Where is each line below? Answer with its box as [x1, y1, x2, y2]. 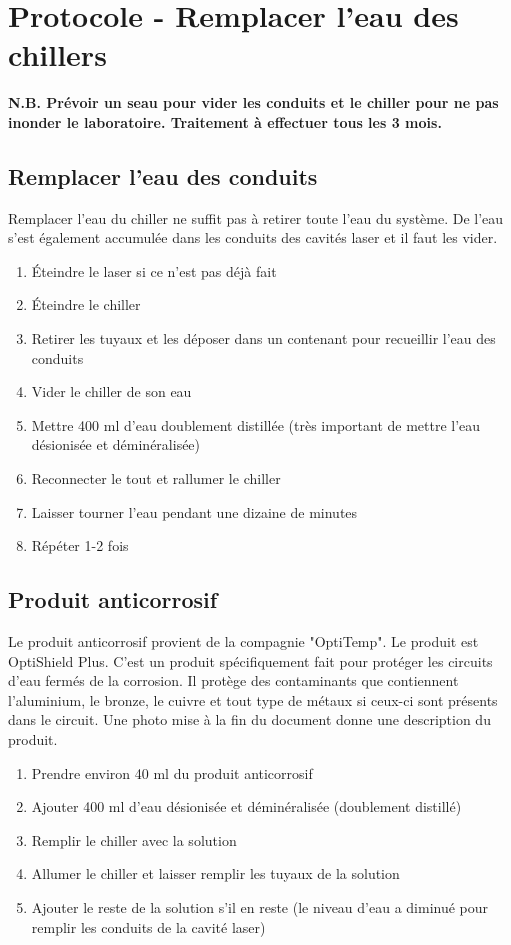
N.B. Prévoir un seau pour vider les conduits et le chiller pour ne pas [8, 92, 499, 113]
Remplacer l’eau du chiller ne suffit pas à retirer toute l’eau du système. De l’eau [8, 207, 504, 228]
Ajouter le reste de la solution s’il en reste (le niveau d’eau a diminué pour [31, 896, 489, 917]
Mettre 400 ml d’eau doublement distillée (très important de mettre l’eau [31, 414, 481, 435]
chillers [8, 34, 107, 75]
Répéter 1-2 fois [31, 535, 129, 556]
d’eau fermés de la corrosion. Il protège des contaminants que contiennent [8, 670, 459, 691]
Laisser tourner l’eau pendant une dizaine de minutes [31, 501, 358, 522]
